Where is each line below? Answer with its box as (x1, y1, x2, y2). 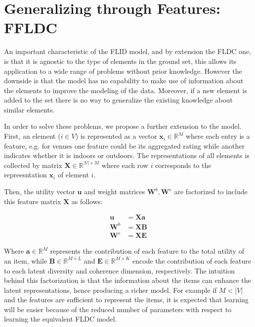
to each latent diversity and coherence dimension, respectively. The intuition (4, 265, 235, 275)
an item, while (4, 255, 47, 266)
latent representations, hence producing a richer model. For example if (4, 284, 217, 295)
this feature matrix (4, 196, 61, 206)
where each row (101, 160, 148, 170)
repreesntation (4, 169, 47, 180)
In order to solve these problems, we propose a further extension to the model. (4, 121, 242, 131)
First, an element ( (4, 131, 61, 141)
